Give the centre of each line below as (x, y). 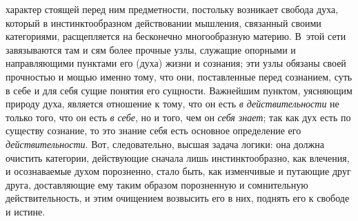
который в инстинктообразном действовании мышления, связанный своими (163, 22)
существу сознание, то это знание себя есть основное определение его (153, 130)
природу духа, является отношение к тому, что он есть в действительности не (172, 104)
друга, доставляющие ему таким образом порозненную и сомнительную (157, 184)
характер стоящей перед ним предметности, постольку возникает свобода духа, (172, 9)
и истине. (26, 211)
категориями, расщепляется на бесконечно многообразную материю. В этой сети (176, 36)
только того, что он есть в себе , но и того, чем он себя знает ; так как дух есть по (178, 117)
